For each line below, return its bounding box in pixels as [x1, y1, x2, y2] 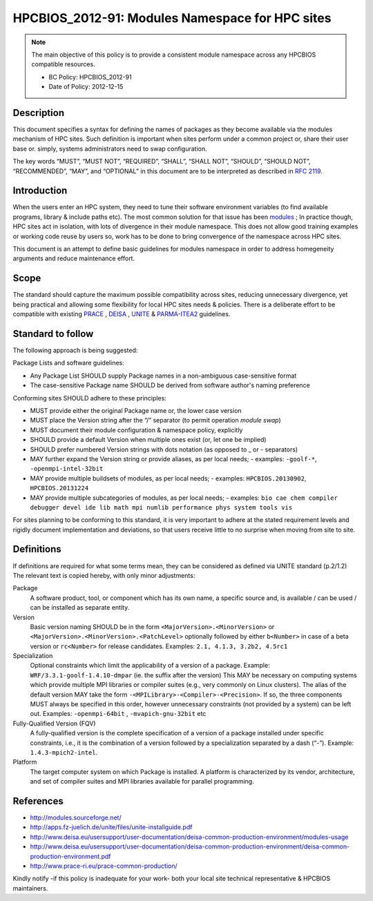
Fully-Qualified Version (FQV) [12, 719, 96, 728]
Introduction [12, 185, 68, 197]
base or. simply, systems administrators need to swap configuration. [12, 144, 207, 153]
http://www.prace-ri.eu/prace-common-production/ [30, 862, 178, 870]
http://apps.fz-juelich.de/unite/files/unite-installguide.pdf [30, 823, 193, 831]
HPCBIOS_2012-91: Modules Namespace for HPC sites [12, 10, 332, 26]
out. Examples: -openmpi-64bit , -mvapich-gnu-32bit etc [30, 710, 207, 718]
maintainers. [12, 884, 48, 892]
